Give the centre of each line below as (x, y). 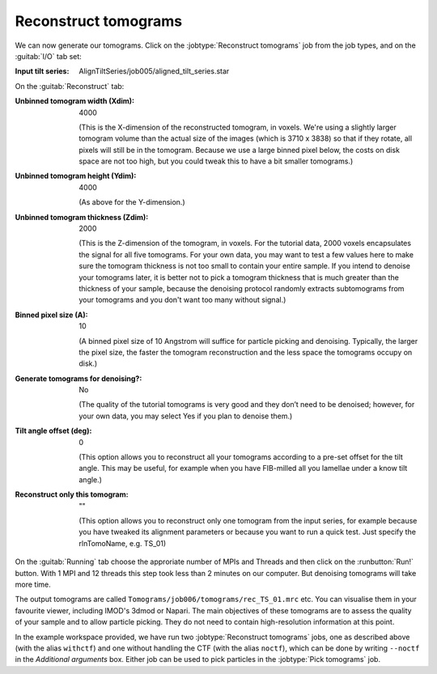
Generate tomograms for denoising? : (78, 378)
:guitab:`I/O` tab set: (49, 56)
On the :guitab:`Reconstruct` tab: (70, 86)
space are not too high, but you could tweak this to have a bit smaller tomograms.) (216, 161)
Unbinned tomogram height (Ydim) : (76, 176)
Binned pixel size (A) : (51, 315)
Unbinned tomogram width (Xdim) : (75, 101)
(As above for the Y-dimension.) (132, 202)
